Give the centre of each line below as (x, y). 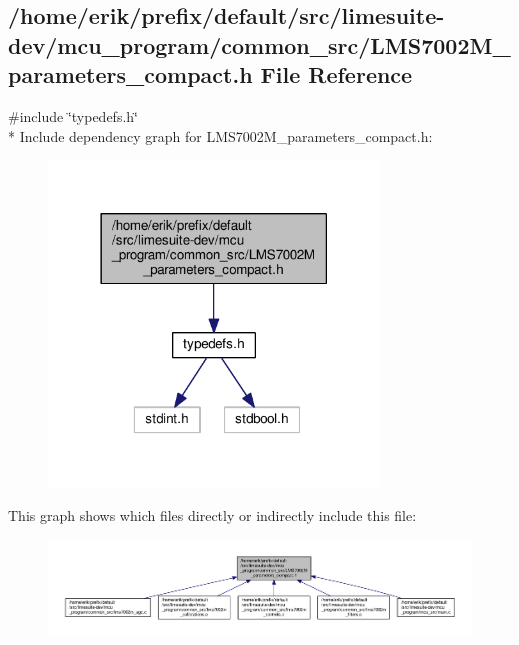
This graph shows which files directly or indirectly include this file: (212, 514)
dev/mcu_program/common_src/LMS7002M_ (259, 44)
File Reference (336, 74)
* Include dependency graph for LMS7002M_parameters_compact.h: (220, 135)
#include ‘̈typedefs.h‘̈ (73, 115)
